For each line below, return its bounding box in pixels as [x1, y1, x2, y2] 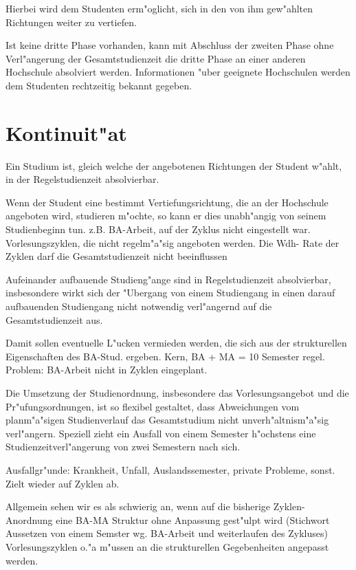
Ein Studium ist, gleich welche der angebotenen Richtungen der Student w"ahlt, [5, 158, 342, 173]
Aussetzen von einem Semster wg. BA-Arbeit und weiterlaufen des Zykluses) [5, 526, 328, 540]
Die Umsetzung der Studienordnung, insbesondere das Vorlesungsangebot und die [5, 386, 349, 399]
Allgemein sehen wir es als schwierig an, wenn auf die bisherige [5, 499, 271, 514]
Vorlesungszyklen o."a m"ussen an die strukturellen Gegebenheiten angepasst [5, 539, 329, 553]
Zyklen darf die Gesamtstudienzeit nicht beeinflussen [5, 249, 227, 263]
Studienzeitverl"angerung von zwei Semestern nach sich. [5, 439, 241, 454]
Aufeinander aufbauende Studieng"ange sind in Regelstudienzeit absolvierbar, [5, 272, 331, 286]
